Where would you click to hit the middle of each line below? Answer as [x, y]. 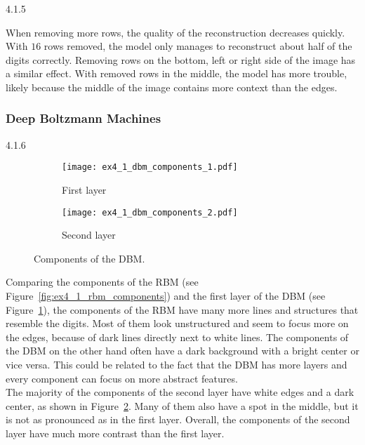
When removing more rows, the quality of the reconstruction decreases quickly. [175, 32]
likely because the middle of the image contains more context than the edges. [172, 87]
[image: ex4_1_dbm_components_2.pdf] [150, 212]
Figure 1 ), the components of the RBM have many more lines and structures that [182, 309]
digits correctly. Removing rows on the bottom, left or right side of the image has [181, 59]
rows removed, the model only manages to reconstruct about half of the [198, 46]
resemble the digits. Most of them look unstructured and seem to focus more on [177, 323]
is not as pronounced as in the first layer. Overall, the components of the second [178, 419]
